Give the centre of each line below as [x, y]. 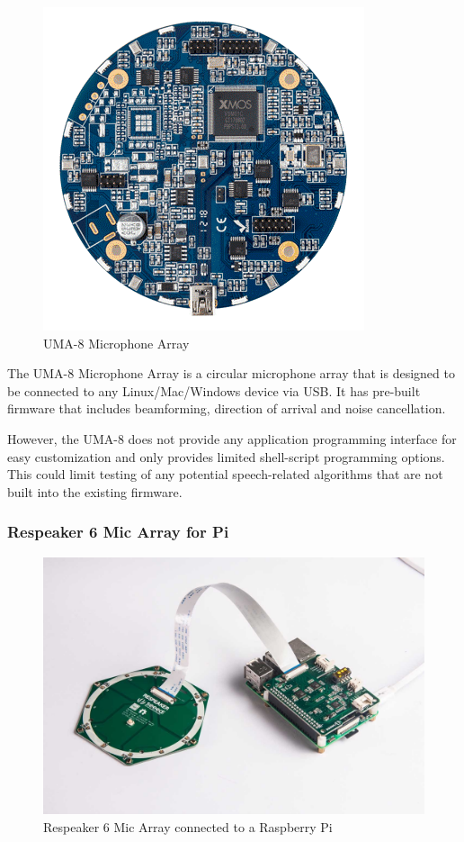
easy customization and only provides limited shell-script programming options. [226, 456]
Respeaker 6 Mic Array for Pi [118, 532]
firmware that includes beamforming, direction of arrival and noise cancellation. [227, 408]
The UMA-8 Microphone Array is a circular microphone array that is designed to [231, 373]
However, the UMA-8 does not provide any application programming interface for [232, 438]
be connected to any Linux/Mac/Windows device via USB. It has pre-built [214, 390]
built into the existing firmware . [95, 491]
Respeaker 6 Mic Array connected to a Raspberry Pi [188, 826]
